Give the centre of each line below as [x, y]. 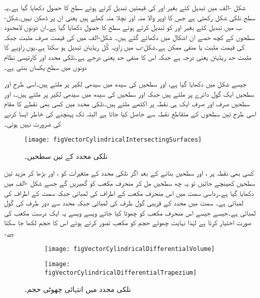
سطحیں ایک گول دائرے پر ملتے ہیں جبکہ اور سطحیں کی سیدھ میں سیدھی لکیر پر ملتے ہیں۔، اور [129, 93]
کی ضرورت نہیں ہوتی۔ [33, 123]
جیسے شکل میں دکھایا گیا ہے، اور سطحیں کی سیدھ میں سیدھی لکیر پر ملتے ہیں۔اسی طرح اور [125, 84]
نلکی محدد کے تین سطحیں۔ [66, 156]
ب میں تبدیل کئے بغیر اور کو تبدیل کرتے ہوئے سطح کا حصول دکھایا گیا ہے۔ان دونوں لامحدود [123, 27]
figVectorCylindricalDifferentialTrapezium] [121, 272]
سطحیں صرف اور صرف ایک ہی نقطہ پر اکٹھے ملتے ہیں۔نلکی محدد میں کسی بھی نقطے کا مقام [127, 103]
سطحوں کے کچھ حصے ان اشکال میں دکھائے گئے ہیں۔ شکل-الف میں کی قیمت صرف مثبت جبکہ [129, 37]
